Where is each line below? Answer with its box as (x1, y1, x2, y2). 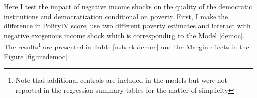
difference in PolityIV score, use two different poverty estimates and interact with (4, 21, 251, 31)
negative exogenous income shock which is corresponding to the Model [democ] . (4, 30, 245, 40)
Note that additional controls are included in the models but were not (15, 75, 227, 85)
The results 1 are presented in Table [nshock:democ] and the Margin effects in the (4, 40, 249, 52)
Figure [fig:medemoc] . (4, 51, 69, 61)
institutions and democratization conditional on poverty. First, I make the (4, 11, 228, 21)
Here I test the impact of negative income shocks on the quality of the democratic (4, 1, 252, 11)
